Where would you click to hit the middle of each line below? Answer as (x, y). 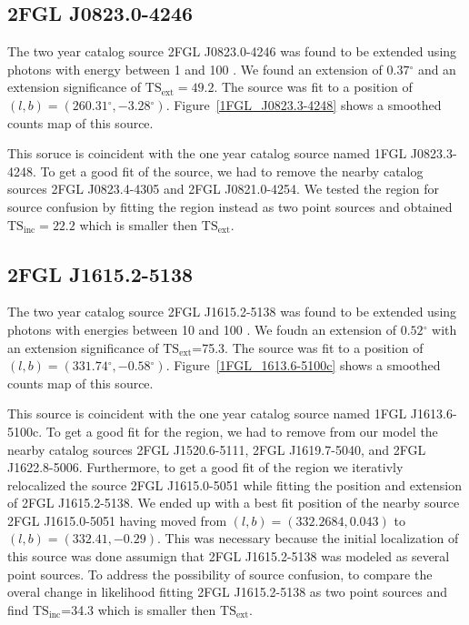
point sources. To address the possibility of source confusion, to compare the (220, 574)
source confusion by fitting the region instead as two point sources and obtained (230, 206)
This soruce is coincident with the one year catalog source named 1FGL (207, 153)
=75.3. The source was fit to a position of (308, 347)
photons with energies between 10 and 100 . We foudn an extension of (202, 329)
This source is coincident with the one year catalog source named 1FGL (207, 413)
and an (437, 69)
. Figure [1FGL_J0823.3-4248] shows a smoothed (304, 104)
